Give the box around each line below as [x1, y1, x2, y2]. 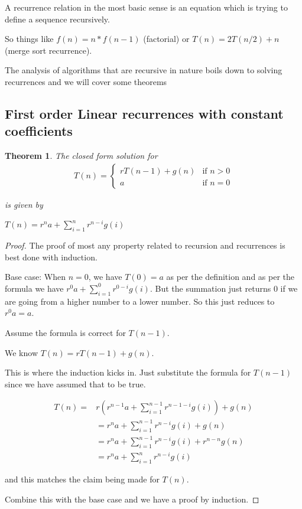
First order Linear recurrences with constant [5, 104, 284, 122]
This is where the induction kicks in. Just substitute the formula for [5, 366, 251, 379]
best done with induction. [5, 250, 98, 263]
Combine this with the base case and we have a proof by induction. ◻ [5, 492, 259, 505]
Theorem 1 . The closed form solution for [5, 149, 158, 162]
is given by [5, 198, 43, 210]
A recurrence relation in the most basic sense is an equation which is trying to [5, 1, 288, 13]
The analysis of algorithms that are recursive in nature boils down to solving [5, 64, 282, 76]
